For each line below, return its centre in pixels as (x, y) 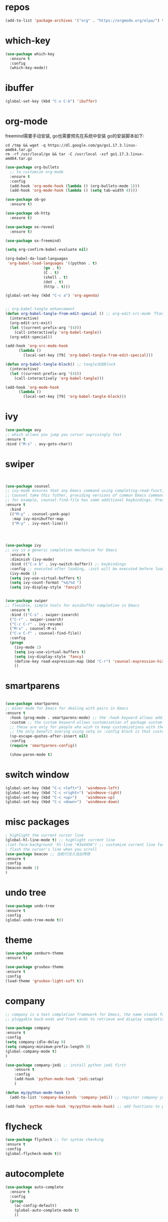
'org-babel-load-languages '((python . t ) (52, 263)
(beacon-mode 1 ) (22, 868)
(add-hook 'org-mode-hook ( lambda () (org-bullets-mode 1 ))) (75, 186)
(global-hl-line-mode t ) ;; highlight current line (60, 840)
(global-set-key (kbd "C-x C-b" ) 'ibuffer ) (51, 102)
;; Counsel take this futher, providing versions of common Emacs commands (86, 495)
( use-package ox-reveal (30, 227)
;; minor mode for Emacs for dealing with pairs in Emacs (67, 709)
